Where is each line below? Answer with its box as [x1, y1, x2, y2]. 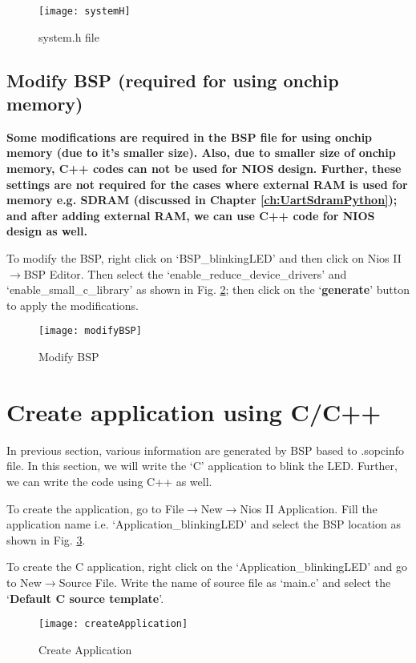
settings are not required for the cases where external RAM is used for [6, 175, 408, 192]
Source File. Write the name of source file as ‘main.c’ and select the [59, 573, 391, 590]
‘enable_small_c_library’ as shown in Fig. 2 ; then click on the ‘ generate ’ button [6, 281, 410, 298]
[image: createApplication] [38, 618, 188, 630]
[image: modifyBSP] [38, 325, 142, 337]
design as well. [6, 223, 88, 239]
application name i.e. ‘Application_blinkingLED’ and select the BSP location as [6, 516, 401, 532]
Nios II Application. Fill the [240, 500, 378, 516]
